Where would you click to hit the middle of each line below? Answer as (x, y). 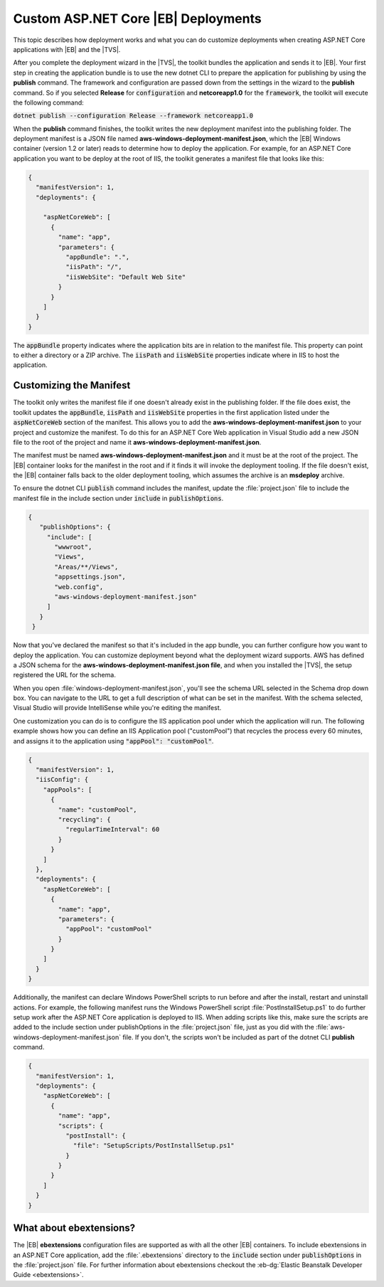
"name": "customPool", (98, 810)
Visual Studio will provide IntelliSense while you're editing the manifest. (117, 708)
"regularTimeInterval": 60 (112, 830)
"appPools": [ (68, 789)
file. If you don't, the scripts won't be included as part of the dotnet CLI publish (238, 1037)
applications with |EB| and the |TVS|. (67, 49)
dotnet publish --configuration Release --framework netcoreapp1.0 (133, 116)
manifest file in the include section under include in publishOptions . (118, 498)
